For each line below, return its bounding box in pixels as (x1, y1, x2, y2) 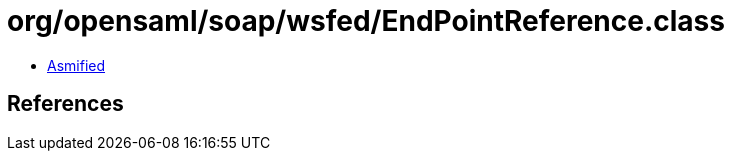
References (7, 91, 124, 117)
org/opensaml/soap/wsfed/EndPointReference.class (7, 4, 725, 38)
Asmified (47, 56, 106, 74)
